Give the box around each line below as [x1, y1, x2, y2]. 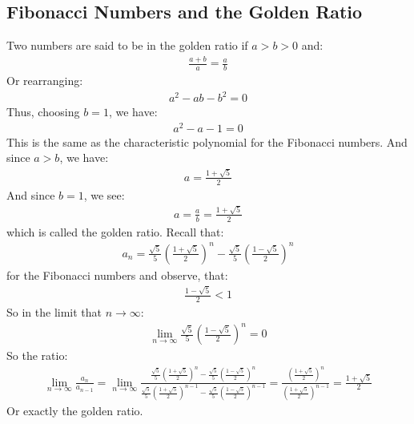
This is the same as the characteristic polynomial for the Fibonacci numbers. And [6, 133, 408, 150]
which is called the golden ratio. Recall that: [6, 223, 224, 240]
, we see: [83, 186, 125, 203]
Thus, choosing [6, 103, 80, 120]
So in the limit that [6, 303, 102, 320]
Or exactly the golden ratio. [6, 402, 143, 419]
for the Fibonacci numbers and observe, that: [6, 266, 228, 283]
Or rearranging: [6, 71, 83, 88]
